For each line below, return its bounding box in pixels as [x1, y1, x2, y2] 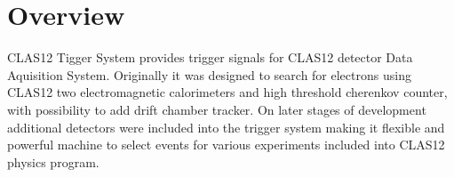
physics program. [7, 152, 100, 171]
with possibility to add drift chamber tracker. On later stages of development [7, 100, 426, 118]
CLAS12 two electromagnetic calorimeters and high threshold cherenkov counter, [7, 83, 448, 101]
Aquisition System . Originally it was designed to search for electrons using [7, 65, 411, 84]
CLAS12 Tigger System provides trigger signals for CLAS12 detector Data [7, 48, 413, 67]
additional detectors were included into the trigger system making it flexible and [7, 117, 445, 136]
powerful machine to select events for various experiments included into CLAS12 [7, 135, 445, 154]
